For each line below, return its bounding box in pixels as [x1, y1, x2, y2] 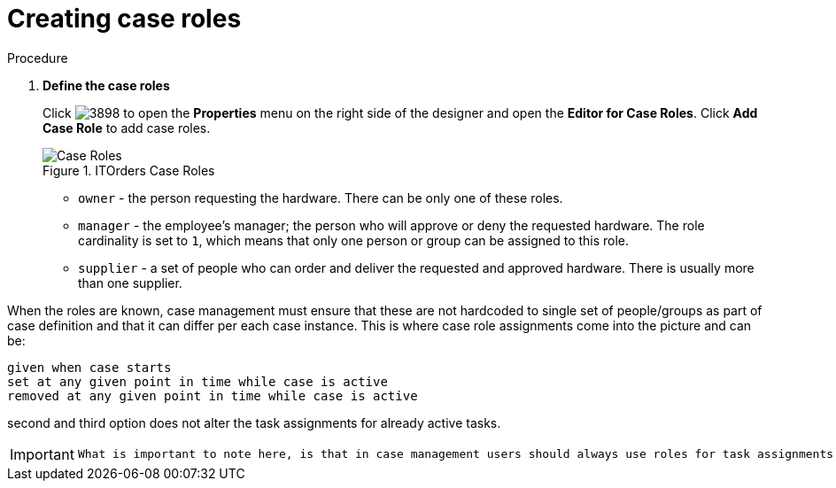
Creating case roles [7, 4, 242, 34]
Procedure [7, 50, 68, 66]
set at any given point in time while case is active [7, 374, 388, 389]
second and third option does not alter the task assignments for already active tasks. [7, 414, 501, 430]
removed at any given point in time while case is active [7, 388, 418, 403]
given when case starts [7, 360, 172, 375]
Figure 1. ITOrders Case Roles [43, 162, 215, 178]
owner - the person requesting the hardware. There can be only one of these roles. [78, 190, 563, 205]
